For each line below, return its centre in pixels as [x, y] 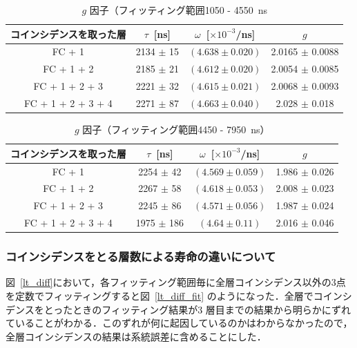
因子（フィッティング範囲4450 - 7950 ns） [176, 129]
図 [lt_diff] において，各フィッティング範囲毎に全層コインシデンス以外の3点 [176, 282]
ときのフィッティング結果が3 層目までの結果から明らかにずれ [212, 309]
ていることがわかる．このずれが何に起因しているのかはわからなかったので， [179, 323]
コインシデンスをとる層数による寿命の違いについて [141, 257]
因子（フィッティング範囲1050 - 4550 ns [178, 10]
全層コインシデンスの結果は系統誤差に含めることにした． [136, 336]
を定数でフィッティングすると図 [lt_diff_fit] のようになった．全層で [160, 295]
